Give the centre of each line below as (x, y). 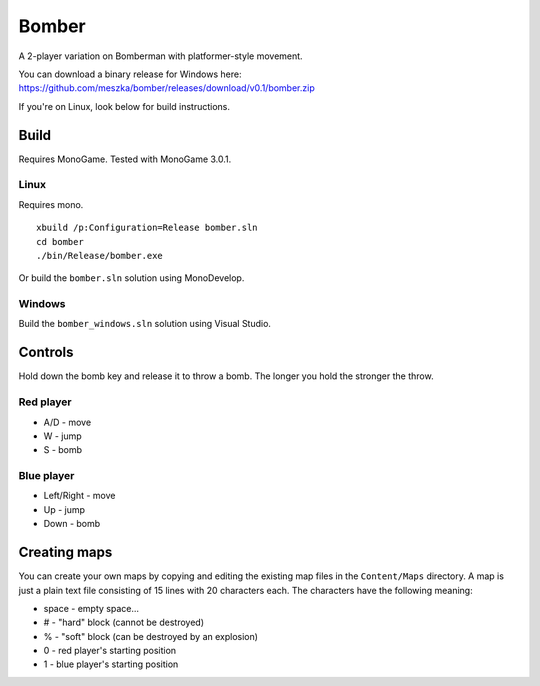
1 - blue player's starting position (111, 664)
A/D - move (67, 422)
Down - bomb (72, 524)
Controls (46, 352)
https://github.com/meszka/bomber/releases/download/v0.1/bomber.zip (166, 88)
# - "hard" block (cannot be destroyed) (124, 622)
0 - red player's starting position (110, 651)
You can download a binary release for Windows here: (130, 74)
